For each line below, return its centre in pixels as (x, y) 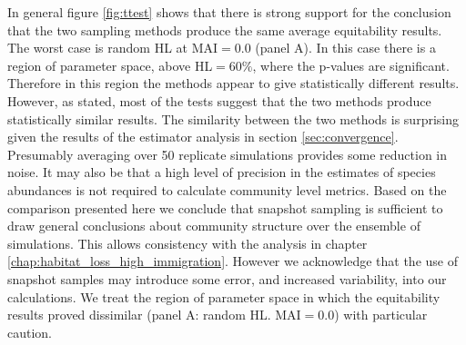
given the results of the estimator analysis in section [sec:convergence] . (203, 137)
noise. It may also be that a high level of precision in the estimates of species (222, 172)
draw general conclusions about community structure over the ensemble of (214, 226)
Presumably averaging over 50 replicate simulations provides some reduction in (228, 154)
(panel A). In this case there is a (345, 48)
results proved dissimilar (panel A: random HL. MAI (154, 315)
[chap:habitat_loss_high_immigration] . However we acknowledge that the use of (233, 261)
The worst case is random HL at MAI (113, 48)
